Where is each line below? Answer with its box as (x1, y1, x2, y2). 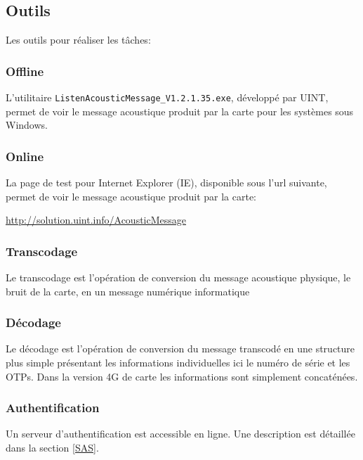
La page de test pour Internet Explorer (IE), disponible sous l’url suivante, (6, 175, 327, 190)
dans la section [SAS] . (6, 440, 99, 455)
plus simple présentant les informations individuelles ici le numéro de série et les (6, 355, 350, 370)
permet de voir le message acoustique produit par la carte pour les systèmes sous (6, 103, 354, 118)
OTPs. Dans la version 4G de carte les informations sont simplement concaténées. (6, 369, 358, 383)
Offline (6, 62, 44, 79)
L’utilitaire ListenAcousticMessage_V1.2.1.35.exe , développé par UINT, (6, 90, 329, 105)
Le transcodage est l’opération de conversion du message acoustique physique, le (6, 270, 351, 285)
